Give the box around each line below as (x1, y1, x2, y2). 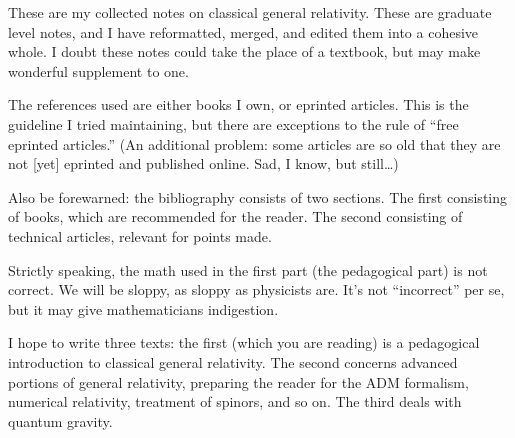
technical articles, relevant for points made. (8, 225, 272, 246)
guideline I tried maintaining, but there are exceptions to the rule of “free (8, 113, 459, 134)
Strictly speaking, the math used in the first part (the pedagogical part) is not (8, 259, 488, 280)
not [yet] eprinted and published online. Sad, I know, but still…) (8, 153, 399, 174)
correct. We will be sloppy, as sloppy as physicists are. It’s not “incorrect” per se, (8, 279, 505, 300)
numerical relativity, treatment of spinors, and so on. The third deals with (8, 391, 462, 412)
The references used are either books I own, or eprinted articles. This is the (8, 94, 469, 115)
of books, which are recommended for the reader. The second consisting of (8, 206, 463, 227)
